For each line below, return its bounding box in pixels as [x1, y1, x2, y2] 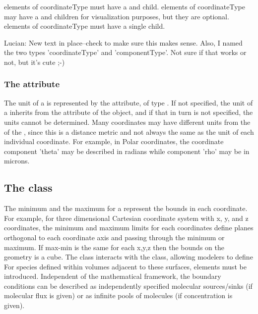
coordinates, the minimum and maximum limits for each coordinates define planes [4, 222, 254, 233]
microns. [4, 156, 30, 166]
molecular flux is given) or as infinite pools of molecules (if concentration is [4, 290, 233, 301]
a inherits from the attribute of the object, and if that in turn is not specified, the [4, 107, 253, 117]
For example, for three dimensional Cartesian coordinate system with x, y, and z [4, 212, 249, 223]
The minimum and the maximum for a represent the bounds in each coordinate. [4, 203, 248, 213]
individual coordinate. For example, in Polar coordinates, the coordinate [4, 136, 224, 147]
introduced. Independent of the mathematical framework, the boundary [4, 271, 221, 281]
